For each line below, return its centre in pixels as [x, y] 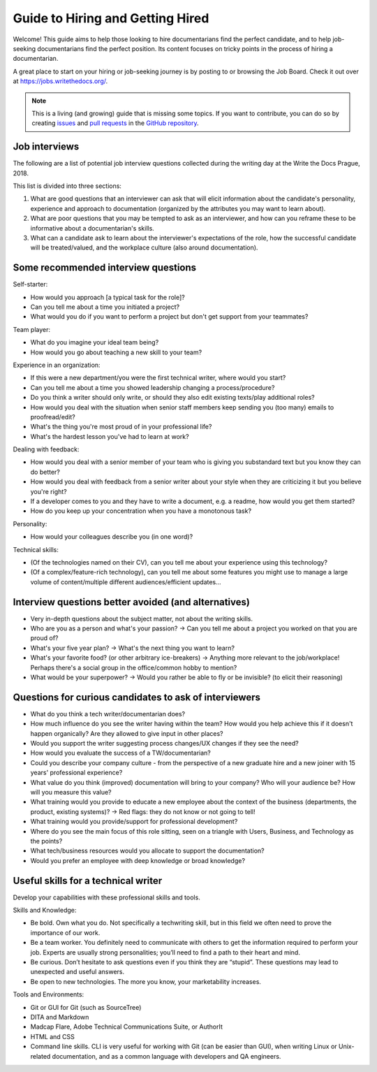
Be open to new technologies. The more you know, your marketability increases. [146, 981]
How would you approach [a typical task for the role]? [108, 297]
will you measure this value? [71, 792]
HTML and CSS [52, 1036]
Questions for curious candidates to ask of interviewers [137, 697]
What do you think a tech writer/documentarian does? [108, 714]
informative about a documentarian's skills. [93, 228]
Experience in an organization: [57, 365]
